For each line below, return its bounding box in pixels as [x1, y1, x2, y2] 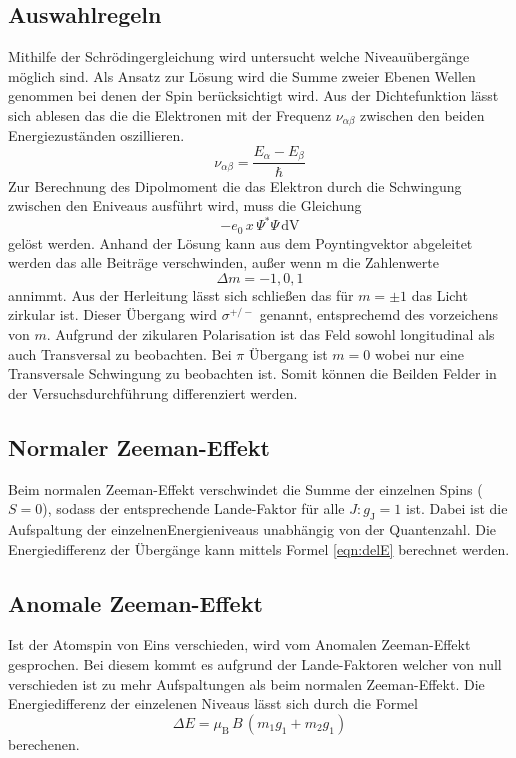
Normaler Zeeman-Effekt [8, 431, 270, 462]
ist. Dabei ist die [406, 498, 508, 519]
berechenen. [8, 733, 80, 754]
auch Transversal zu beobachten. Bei [8, 343, 232, 364]
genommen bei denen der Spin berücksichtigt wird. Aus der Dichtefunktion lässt [8, 85, 499, 106]
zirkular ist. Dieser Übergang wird [8, 304, 218, 325]
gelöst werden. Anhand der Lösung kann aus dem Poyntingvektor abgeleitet [8, 232, 473, 253]
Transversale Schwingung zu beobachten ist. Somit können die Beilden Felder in [8, 363, 497, 384]
